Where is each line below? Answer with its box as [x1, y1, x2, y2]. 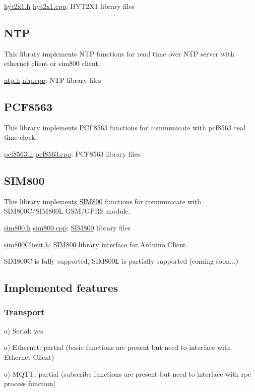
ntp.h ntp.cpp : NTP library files [4, 74, 101, 85]
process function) [4, 378, 56, 389]
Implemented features [4, 280, 118, 295]
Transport [4, 306, 45, 318]
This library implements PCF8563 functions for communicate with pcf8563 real [4, 122, 246, 132]
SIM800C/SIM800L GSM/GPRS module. [4, 206, 130, 216]
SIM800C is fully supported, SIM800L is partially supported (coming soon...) [4, 256, 239, 266]
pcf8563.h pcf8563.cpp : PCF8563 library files [4, 148, 140, 159]
